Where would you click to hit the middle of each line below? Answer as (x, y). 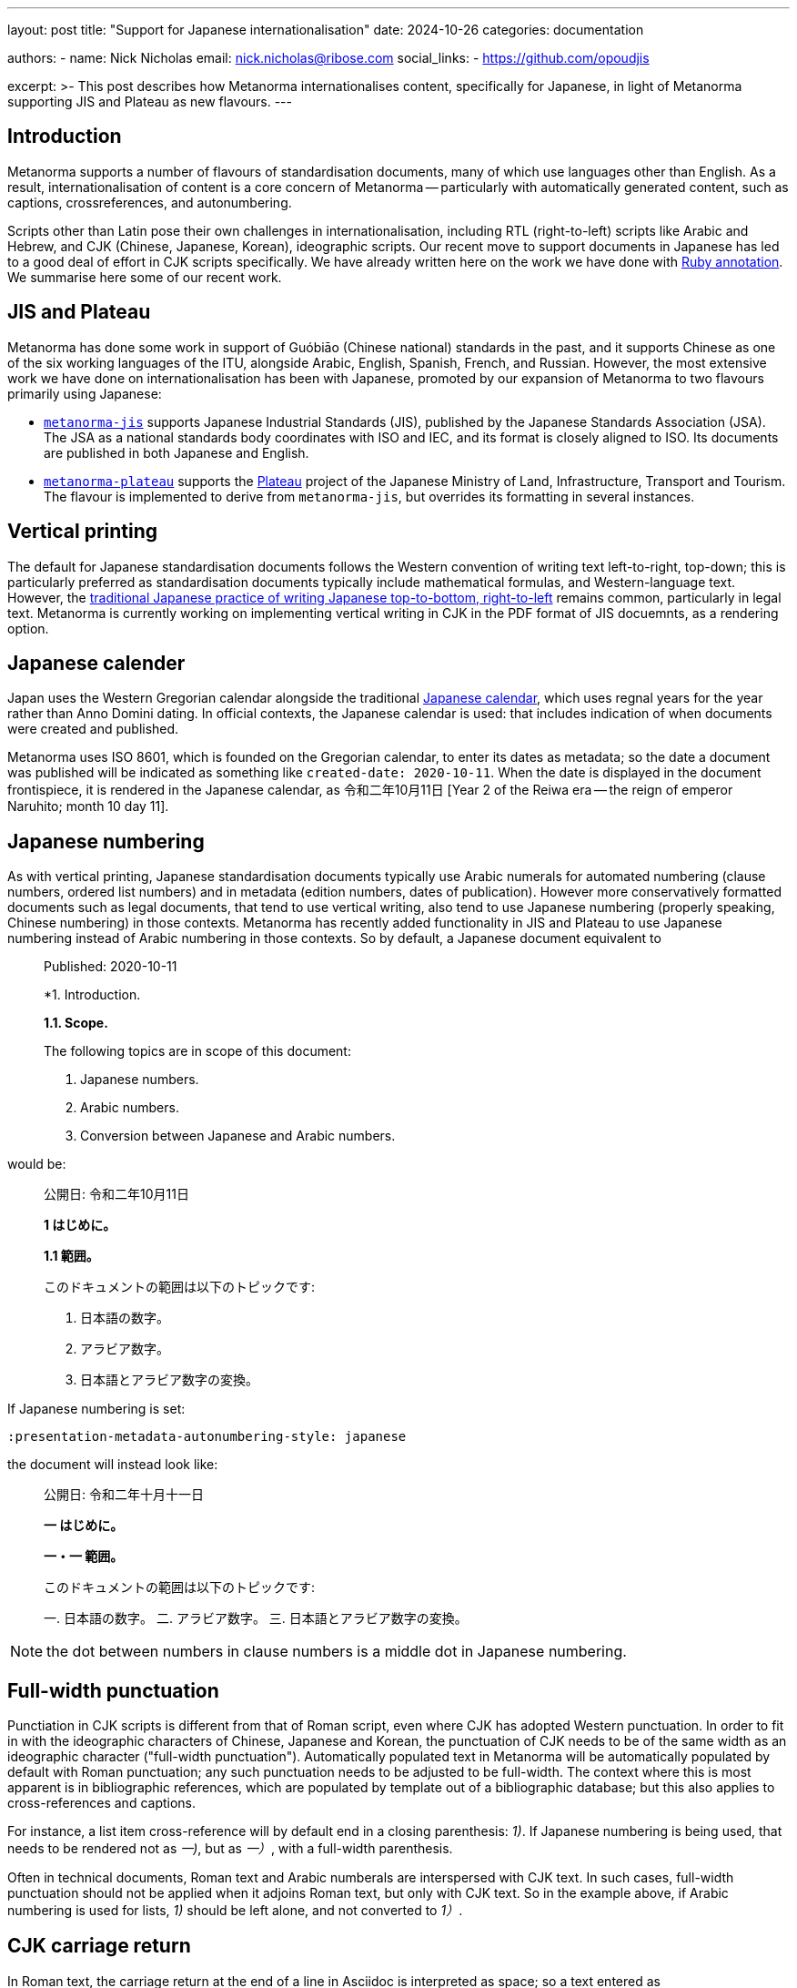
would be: (37, 1164)
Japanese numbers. (140, 1080)
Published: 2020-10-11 (111, 967)
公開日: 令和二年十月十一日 (124, 1495)
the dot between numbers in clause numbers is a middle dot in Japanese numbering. (337, 1652)
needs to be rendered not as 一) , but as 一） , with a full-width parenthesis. (230, 1849)
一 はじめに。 (84, 1526)
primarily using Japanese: (85, 393)
